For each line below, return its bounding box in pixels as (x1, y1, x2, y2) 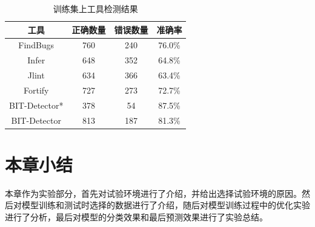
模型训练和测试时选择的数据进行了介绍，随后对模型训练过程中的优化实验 (21, 199, 310, 211)
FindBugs (18, 39, 55, 51)
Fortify (23, 83, 49, 96)
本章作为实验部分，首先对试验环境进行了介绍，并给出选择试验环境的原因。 (5, 187, 302, 199)
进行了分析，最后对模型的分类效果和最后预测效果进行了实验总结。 (5, 211, 268, 223)
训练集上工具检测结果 (53, 2, 138, 14)
